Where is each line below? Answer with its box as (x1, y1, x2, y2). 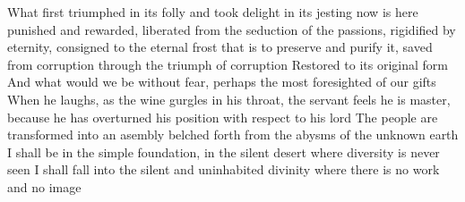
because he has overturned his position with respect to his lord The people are (7, 107, 438, 126)
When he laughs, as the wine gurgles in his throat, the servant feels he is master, (7, 89, 451, 108)
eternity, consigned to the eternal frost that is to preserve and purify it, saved (7, 38, 433, 56)
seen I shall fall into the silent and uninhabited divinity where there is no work (7, 160, 440, 179)
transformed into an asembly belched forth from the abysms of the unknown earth (7, 125, 459, 144)
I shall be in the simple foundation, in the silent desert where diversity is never (7, 142, 440, 161)
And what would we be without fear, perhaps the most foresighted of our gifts (7, 72, 436, 91)
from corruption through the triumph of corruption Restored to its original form (7, 55, 448, 73)
